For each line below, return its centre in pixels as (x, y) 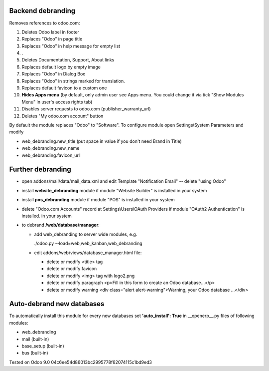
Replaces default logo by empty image (61, 67)
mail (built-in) (35, 339)
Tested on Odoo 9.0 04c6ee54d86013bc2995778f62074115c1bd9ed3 (80, 362)
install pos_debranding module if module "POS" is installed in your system (98, 200)
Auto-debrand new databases (57, 304)
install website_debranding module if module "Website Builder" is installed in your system (114, 190)
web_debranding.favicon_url (51, 155)
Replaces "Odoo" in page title (52, 39)
